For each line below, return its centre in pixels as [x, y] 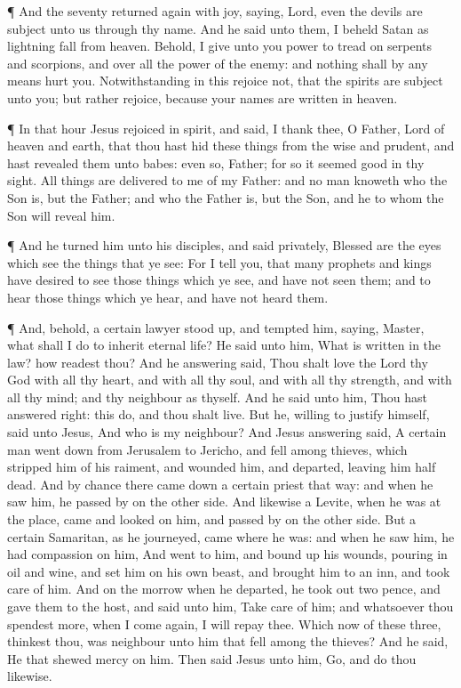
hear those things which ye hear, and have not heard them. [168, 297]
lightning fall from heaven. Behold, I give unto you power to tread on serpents [220, 46]
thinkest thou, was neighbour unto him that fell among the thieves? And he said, [228, 641]
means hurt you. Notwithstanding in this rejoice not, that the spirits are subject [225, 81]
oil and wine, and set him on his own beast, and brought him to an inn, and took [229, 571]
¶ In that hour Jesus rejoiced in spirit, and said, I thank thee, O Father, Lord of [226, 128]
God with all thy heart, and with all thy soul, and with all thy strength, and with [230, 380]
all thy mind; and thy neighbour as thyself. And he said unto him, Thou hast [217, 397]
